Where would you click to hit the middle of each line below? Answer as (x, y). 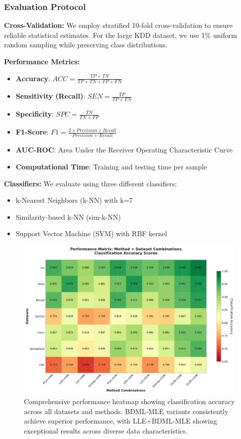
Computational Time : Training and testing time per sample (111, 166)
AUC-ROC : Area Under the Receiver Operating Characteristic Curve (124, 150)
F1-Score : (32, 132)
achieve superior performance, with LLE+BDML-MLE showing (121, 421)
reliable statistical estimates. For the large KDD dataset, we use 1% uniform (120, 35)
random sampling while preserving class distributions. (86, 45)
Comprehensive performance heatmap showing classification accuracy (129, 401)
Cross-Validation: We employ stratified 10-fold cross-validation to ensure (118, 25)
